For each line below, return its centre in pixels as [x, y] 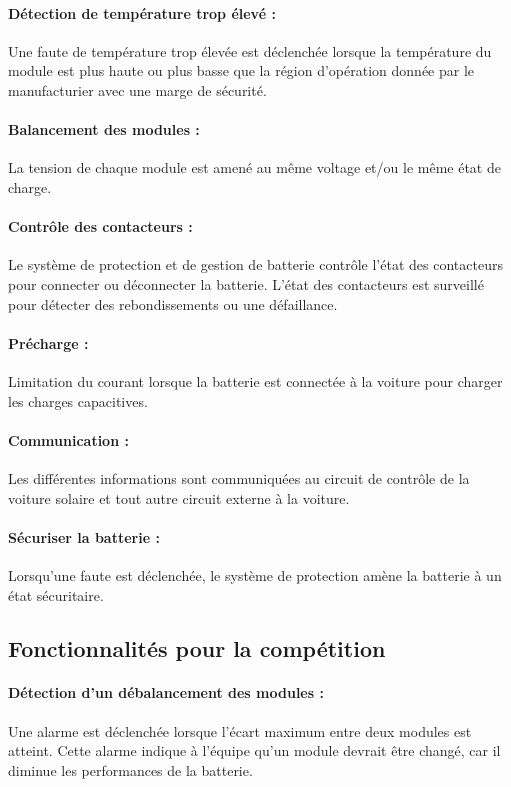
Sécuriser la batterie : [84, 536]
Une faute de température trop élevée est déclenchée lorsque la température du [250, 50]
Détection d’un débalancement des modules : [166, 692]
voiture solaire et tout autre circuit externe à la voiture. [179, 497]
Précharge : [48, 342]
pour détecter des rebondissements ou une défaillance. [173, 303]
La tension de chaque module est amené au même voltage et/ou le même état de [254, 167]
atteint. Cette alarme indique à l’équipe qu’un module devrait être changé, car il [254, 750]
